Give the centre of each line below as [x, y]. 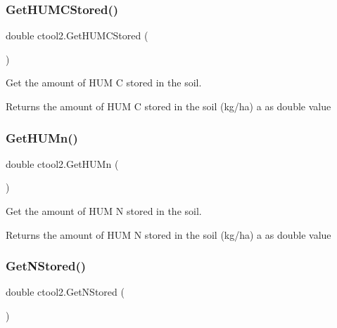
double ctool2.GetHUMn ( [62, 163]
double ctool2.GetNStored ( [65, 292]
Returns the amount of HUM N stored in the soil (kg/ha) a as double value [168, 234]
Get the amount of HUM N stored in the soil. [104, 211]
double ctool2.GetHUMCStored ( [77, 35]
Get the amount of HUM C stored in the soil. [104, 83]
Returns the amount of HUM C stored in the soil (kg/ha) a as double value [168, 106]
